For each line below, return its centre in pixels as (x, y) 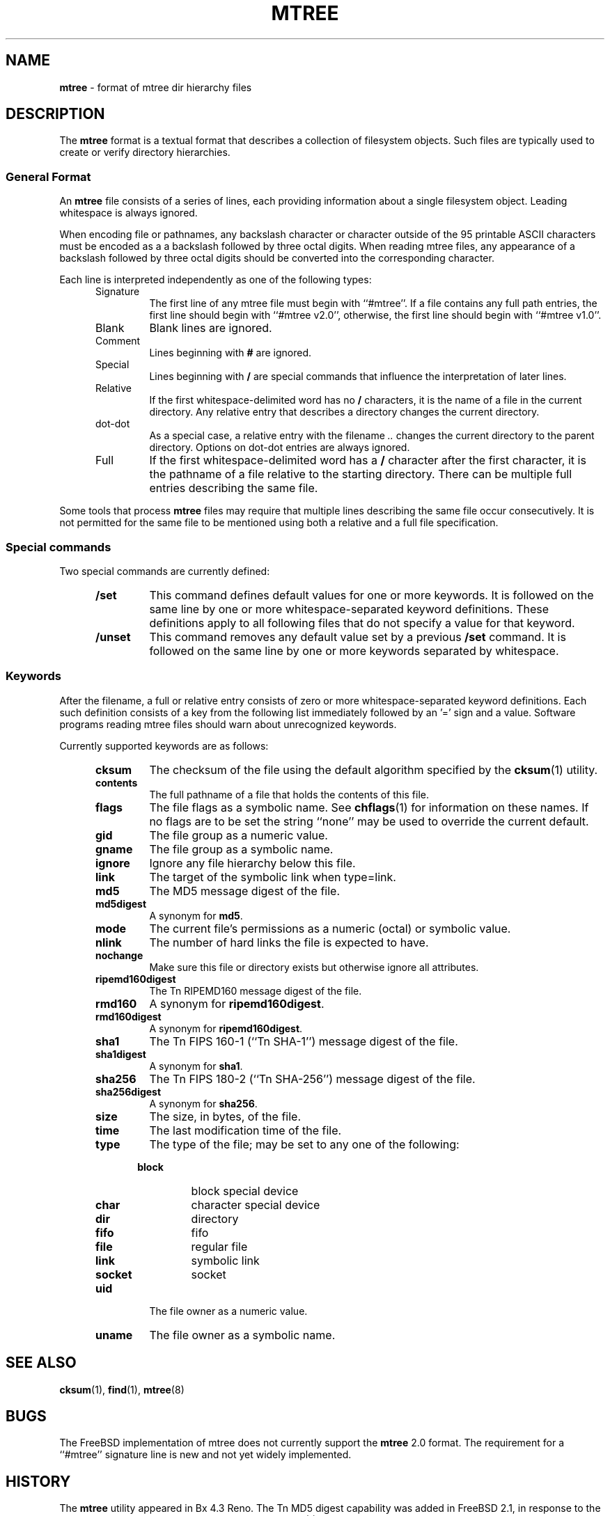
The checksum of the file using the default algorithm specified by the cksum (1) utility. (374, 769)
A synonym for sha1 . (196, 1066)
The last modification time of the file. (245, 1130)
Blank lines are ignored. (211, 328)
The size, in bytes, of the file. (225, 1116)
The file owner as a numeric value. (228, 1311)
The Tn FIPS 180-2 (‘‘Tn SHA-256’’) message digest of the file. (312, 1079)
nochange (119, 955)
